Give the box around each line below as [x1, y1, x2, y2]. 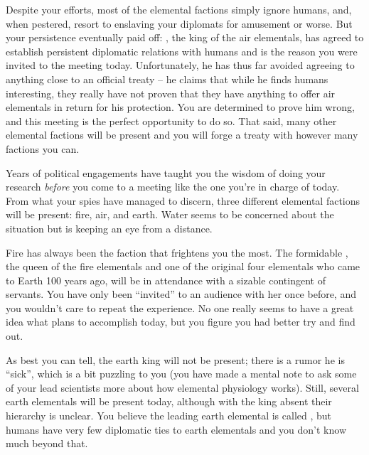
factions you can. [6, 141, 80, 156]
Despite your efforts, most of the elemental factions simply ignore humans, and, [6, 2, 352, 16]
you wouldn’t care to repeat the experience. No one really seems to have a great [6, 300, 354, 315]
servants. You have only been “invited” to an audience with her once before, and [6, 287, 356, 301]
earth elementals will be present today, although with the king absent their [6, 394, 332, 409]
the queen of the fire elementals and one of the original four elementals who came [6, 259, 360, 274]
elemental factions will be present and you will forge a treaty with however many [6, 127, 358, 142]
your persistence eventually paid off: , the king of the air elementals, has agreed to [6, 30, 364, 45]
